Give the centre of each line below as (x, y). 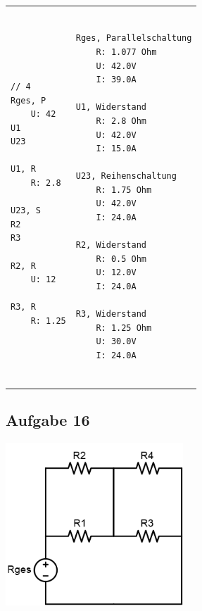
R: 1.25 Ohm (124, 328)
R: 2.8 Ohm (121, 121)
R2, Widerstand (111, 245)
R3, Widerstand (111, 314)
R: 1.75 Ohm (124, 190)
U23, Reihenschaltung (126, 176)
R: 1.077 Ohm (126, 52)
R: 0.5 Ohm (121, 259)
